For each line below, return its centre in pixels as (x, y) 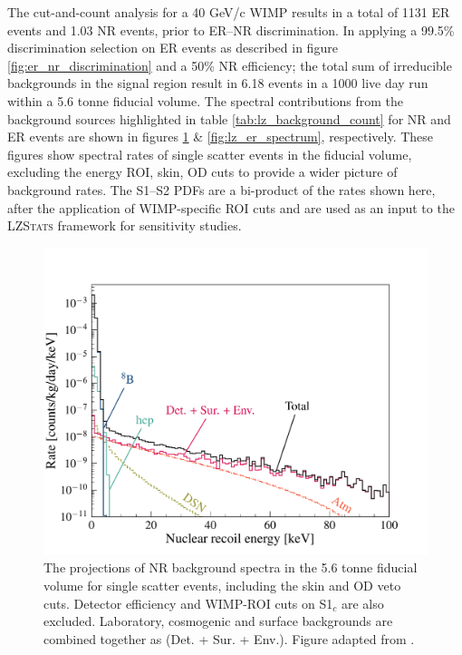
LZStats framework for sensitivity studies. (125, 225)
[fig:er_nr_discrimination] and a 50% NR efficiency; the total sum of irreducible (230, 65)
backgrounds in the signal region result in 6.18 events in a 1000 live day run (218, 83)
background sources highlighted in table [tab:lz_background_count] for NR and (229, 118)
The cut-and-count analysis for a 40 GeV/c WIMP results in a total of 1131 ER (229, 12)
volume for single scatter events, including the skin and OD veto (222, 586)
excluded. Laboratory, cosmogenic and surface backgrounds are (218, 621)
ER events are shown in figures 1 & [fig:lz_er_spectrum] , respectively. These (221, 137)
